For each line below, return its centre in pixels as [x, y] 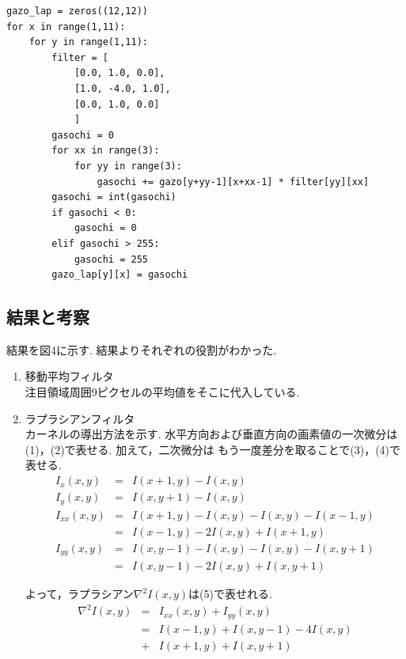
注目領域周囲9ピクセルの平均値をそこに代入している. [162, 392]
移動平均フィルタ [69, 376]
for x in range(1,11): [66, 27]
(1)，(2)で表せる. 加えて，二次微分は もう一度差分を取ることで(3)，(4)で [213, 449]
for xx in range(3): [106, 151]
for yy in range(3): [128, 166]
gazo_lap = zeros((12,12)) [77, 11]
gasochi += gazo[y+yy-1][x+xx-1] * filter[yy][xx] [233, 182]
